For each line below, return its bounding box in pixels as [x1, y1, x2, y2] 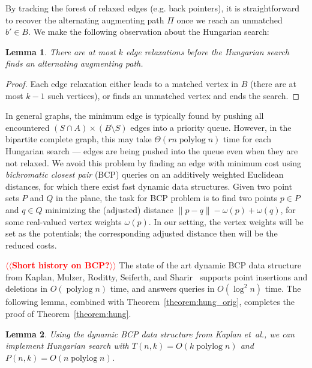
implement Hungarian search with [5, 339, 129, 352]
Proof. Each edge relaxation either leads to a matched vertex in [5, 77, 239, 89]
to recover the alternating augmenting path [5, 13, 164, 26]
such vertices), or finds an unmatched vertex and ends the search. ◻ [47, 89, 300, 101]
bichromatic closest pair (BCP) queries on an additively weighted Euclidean [5, 168, 284, 181]
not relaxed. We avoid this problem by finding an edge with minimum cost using [5, 156, 302, 169]
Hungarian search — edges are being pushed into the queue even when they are [5, 144, 298, 157]
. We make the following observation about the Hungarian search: [28, 25, 269, 38]
